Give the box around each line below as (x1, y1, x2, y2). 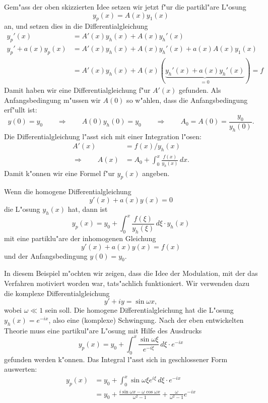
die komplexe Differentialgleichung (4, 287, 110, 298)
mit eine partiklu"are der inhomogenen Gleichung (4, 233, 156, 244)
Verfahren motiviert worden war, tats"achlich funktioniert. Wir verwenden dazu (4, 278, 250, 289)
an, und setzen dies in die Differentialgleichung (4, 21, 148, 31)
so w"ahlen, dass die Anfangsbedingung (126, 94, 248, 105)
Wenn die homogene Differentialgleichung (4, 186, 131, 197)
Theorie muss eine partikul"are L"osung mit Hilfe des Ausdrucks (4, 325, 202, 335)
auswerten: (4, 364, 37, 374)
